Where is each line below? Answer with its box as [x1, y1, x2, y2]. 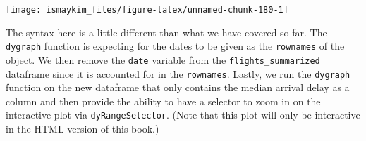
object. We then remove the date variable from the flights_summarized [6, 52, 320, 67]
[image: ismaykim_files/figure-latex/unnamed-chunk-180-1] [6, 5, 288, 15]
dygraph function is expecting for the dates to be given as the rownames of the [6, 39, 345, 53]
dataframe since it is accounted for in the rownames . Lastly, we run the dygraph [6, 66, 350, 81]
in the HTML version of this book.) [6, 121, 159, 136]
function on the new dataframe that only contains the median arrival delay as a [6, 80, 350, 95]
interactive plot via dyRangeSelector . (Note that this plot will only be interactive [6, 107, 360, 122]
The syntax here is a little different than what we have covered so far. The [6, 25, 327, 39]
